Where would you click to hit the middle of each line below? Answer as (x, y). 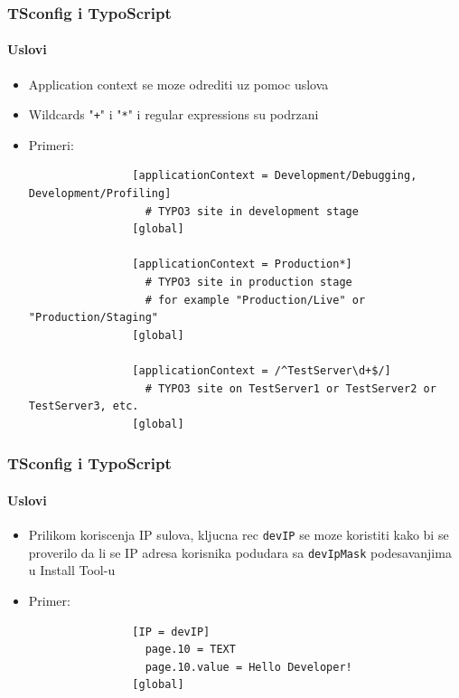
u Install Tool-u (72, 570)
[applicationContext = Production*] (242, 264)
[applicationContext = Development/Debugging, (275, 176)
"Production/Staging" (93, 318)
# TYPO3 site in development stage (252, 211)
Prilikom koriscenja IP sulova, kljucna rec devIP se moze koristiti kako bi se (239, 535)
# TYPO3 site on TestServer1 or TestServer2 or (290, 388)
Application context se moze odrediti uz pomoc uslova (178, 84)
